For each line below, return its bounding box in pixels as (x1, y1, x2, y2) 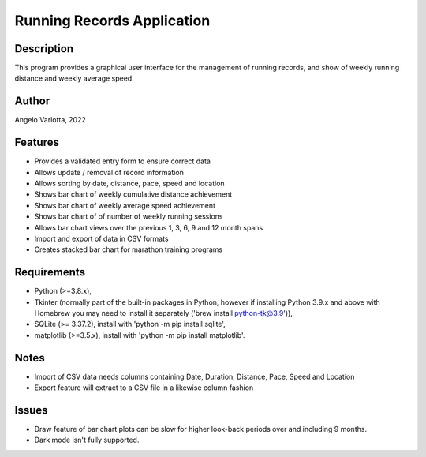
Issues (14, 403, 48, 417)
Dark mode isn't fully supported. (34, 435, 140, 445)
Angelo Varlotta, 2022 (14, 115, 86, 125)
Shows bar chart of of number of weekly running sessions (34, 212, 223, 221)
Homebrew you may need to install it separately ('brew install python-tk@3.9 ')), (34, 309, 293, 318)
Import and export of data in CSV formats (34, 234, 169, 243)
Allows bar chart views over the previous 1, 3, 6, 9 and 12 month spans (34, 223, 263, 232)
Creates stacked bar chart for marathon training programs (34, 245, 223, 254)
